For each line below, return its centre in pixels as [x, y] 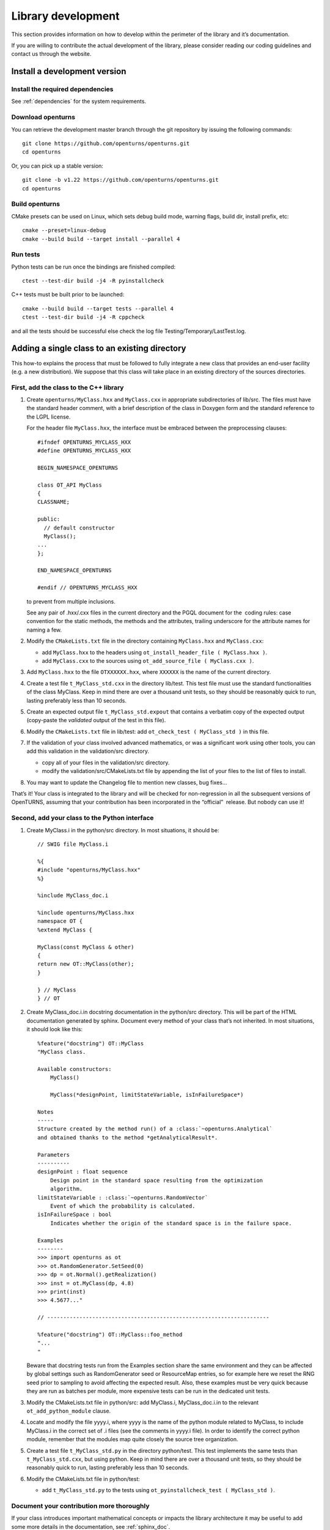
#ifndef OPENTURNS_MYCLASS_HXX [84, 442]
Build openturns [36, 204]
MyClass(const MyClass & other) [86, 947]
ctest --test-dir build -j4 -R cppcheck [83, 317]
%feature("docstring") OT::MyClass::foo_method [110, 1334]
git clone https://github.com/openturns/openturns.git [106, 144]
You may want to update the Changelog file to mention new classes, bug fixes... [127, 782]
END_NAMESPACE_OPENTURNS [75, 570]
